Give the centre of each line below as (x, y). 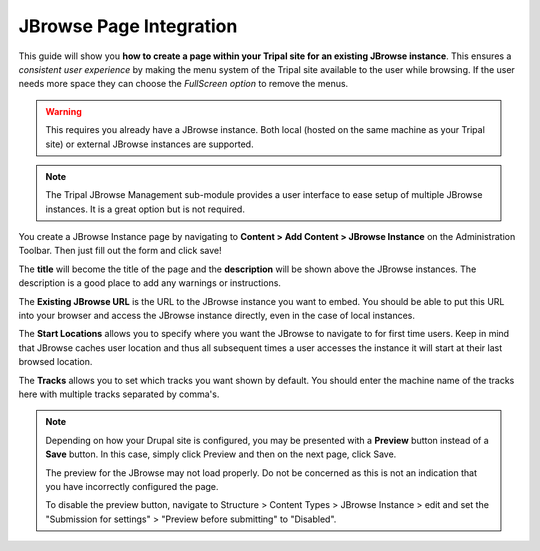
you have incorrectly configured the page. (132, 486)
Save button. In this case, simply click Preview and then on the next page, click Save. (221, 454)
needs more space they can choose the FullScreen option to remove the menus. (183, 84)
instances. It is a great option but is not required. (145, 209)
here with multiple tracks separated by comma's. (119, 394)
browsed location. (55, 362)
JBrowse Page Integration (128, 26)
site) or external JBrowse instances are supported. (149, 144)
